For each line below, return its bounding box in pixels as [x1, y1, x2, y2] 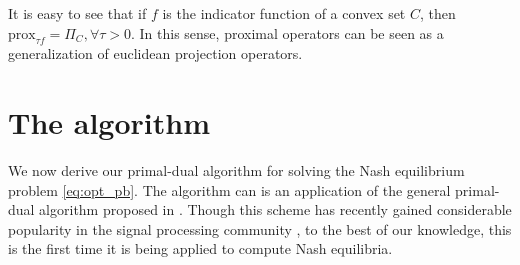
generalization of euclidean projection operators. [8, 43, 303, 64]
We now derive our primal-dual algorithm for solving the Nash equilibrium [8, 160, 465, 181]
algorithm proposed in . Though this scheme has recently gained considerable [39, 199, 512, 220]
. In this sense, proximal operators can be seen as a [130, 22, 444, 43]
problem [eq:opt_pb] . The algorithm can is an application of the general [8, 179, 451, 200]
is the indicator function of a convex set [162, 3, 406, 23]
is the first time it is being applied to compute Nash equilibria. [8, 238, 393, 259]
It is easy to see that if [8, 3, 147, 23]
